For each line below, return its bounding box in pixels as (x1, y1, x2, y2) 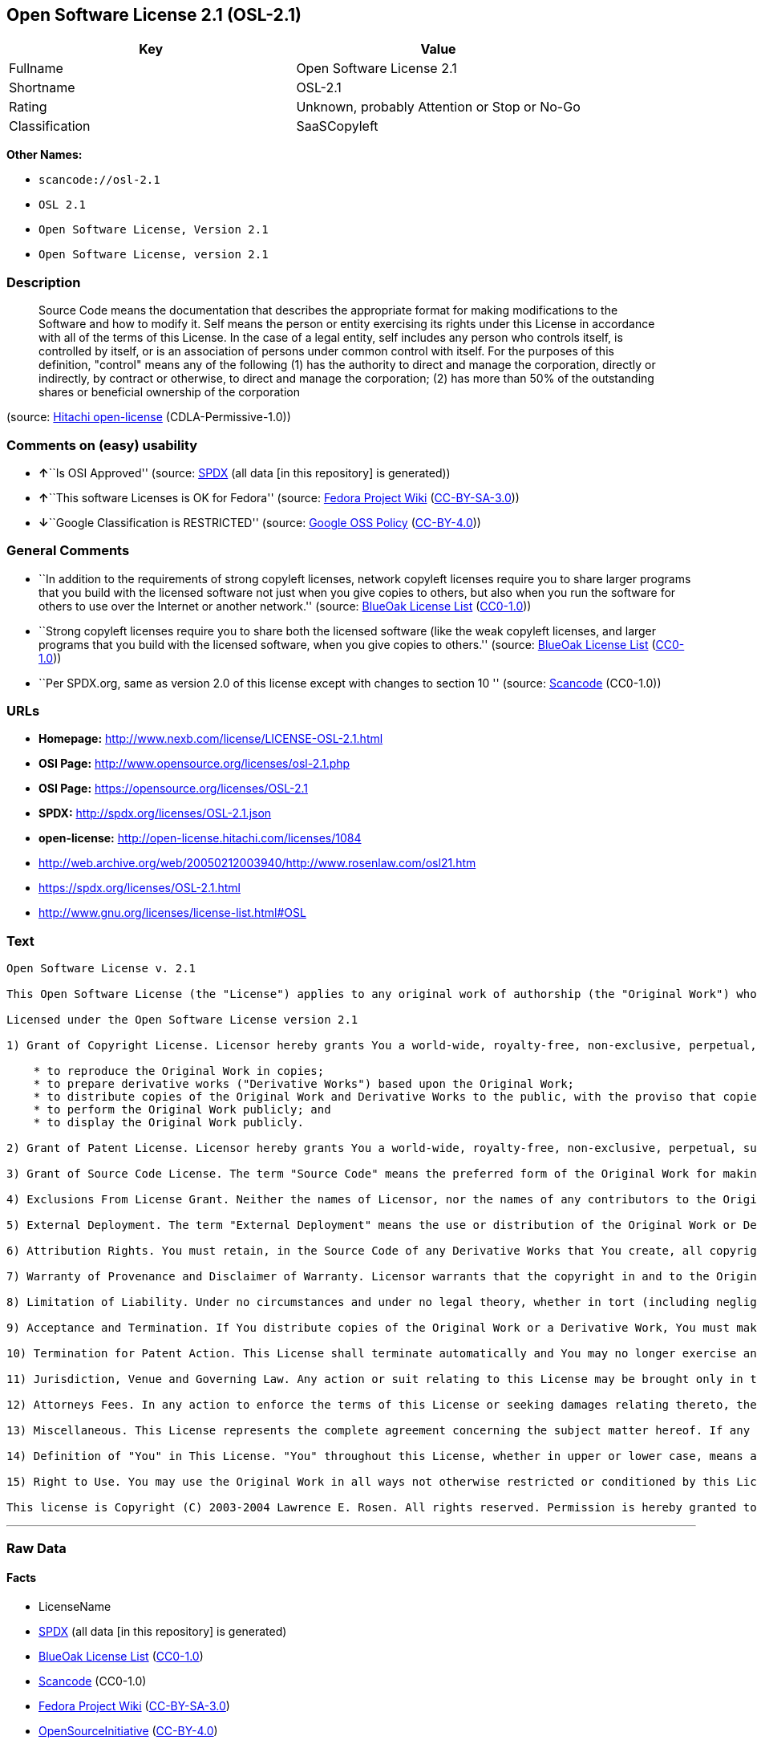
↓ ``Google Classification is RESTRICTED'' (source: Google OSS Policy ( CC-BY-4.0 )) (38, 515, 481, 529)
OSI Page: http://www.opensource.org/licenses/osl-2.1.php (38, 756, 350, 771)
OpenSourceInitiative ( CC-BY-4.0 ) (38, 1723, 218, 1738)
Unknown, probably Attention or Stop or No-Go (296, 99, 581, 116)
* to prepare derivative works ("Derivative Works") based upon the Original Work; (33, 1077, 575, 1091)
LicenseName (38, 1599, 111, 1613)
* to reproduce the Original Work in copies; (33, 1065, 325, 1078)
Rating (9, 99, 47, 116)
